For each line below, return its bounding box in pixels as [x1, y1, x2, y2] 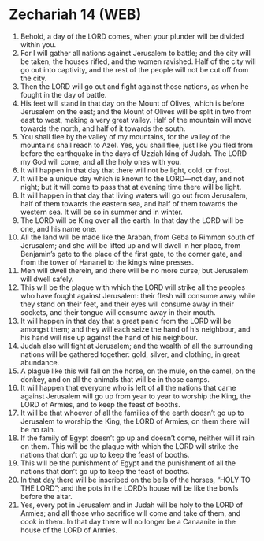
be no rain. [20, 424, 56, 434]
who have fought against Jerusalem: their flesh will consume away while [20, 291, 256, 300]
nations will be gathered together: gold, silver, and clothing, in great [20, 349, 240, 359]
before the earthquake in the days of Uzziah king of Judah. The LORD [20, 148, 247, 158]
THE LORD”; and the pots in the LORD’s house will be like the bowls [20, 483, 239, 493]
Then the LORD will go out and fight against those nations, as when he [20, 81, 249, 91]
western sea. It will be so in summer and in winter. [20, 207, 184, 217]
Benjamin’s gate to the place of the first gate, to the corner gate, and [20, 249, 243, 258]
